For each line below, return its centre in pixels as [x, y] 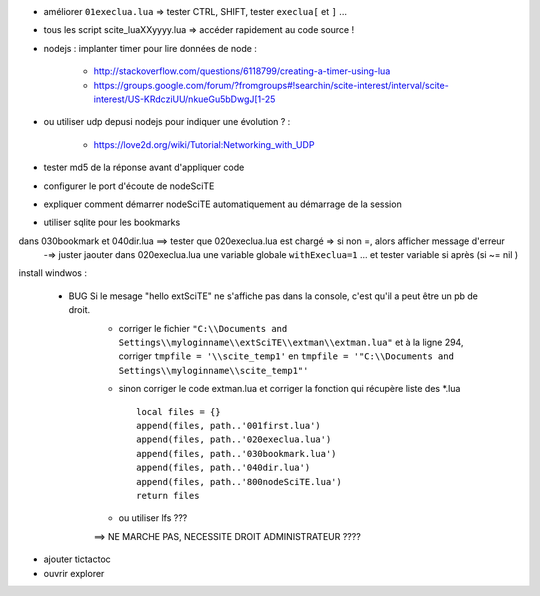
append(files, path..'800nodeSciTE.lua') [239, 481]
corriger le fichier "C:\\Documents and [203, 328]
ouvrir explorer [74, 573]
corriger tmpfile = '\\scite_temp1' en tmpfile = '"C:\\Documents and [286, 356]
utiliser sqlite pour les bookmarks [112, 222]
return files [168, 495]
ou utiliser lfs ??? [153, 518]
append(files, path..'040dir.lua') [223, 468]
